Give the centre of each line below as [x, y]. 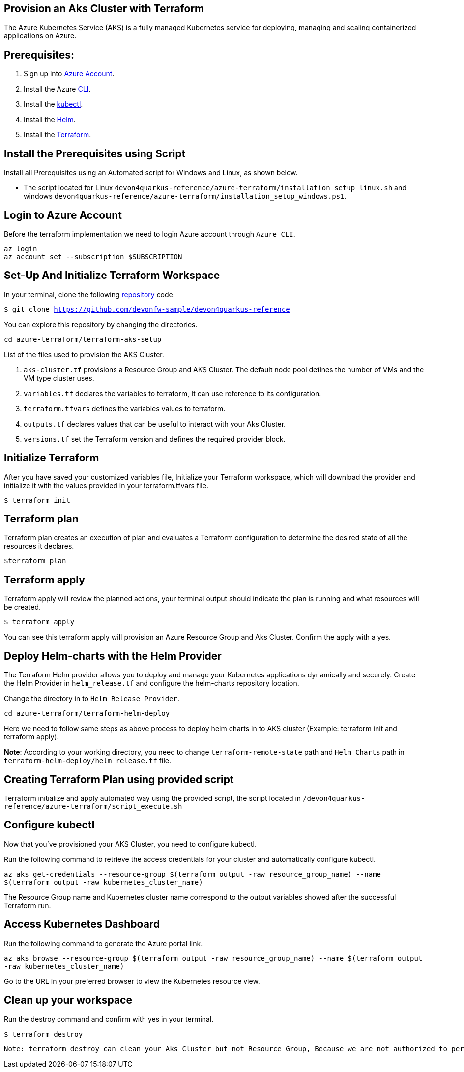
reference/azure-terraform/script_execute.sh [93, 807]
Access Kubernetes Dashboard [82, 924]
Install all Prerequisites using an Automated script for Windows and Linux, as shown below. [151, 173]
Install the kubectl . [53, 104]
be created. [23, 607]
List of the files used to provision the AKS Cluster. [84, 354]
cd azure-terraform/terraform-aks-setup [83, 339]
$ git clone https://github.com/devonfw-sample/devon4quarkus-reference [147, 309]
